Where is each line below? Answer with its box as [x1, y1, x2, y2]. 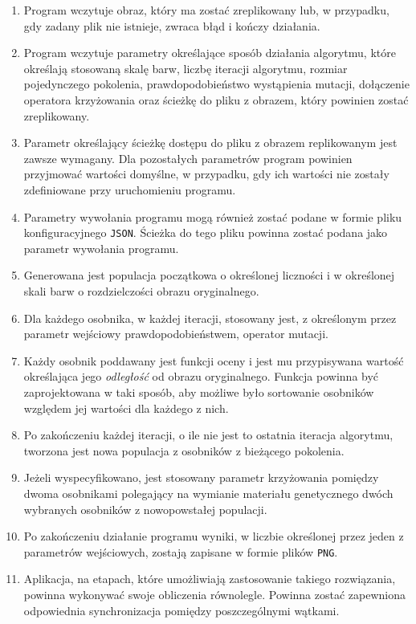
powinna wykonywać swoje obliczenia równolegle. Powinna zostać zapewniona [23, 585, 406, 602]
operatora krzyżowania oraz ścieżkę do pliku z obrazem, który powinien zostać [23, 91, 409, 108]
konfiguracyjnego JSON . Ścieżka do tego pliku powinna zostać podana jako [23, 224, 388, 241]
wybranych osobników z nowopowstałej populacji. [23, 500, 267, 517]
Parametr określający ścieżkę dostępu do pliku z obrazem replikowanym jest [23, 134, 398, 151]
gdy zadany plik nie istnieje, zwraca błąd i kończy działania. [23, 17, 320, 34]
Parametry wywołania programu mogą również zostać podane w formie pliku [23, 208, 402, 225]
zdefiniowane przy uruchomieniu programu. [23, 181, 236, 198]
